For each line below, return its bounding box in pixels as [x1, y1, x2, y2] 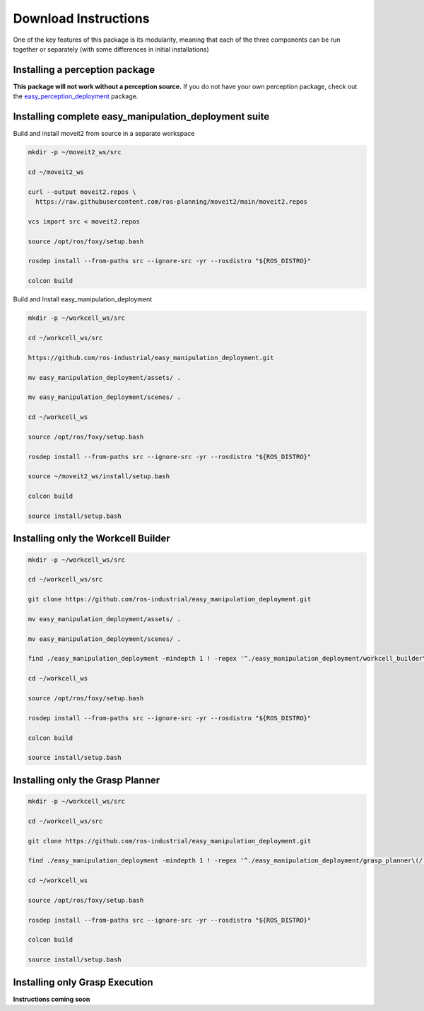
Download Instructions [13, 11, 150, 26]
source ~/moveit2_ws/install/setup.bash [28, 473, 170, 480]
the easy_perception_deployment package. [13, 92, 139, 100]
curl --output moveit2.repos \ [28, 187, 137, 196]
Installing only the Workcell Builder [13, 533, 170, 545]
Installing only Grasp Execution [13, 976, 153, 988]
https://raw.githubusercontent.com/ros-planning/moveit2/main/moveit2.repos [35, 198, 307, 206]
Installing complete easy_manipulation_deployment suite [13, 110, 270, 123]
